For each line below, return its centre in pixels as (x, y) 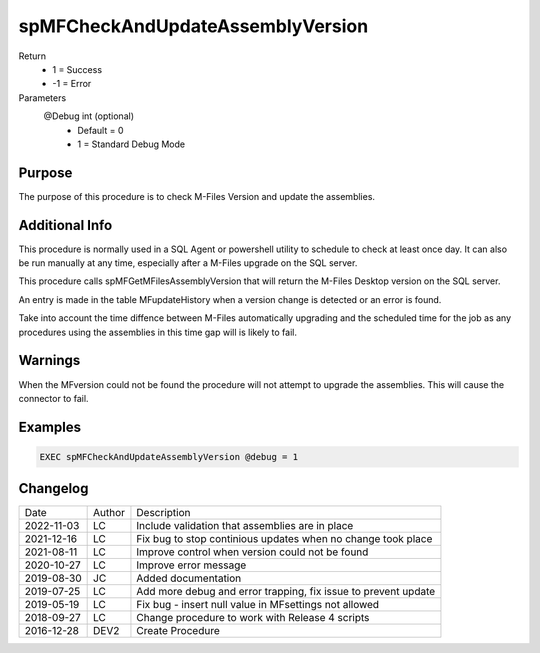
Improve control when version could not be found (252, 552)
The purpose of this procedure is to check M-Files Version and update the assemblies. (196, 196)
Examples (50, 426)
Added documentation (189, 578)
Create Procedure (178, 631)
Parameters (42, 97)
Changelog (53, 488)
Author (109, 513)
